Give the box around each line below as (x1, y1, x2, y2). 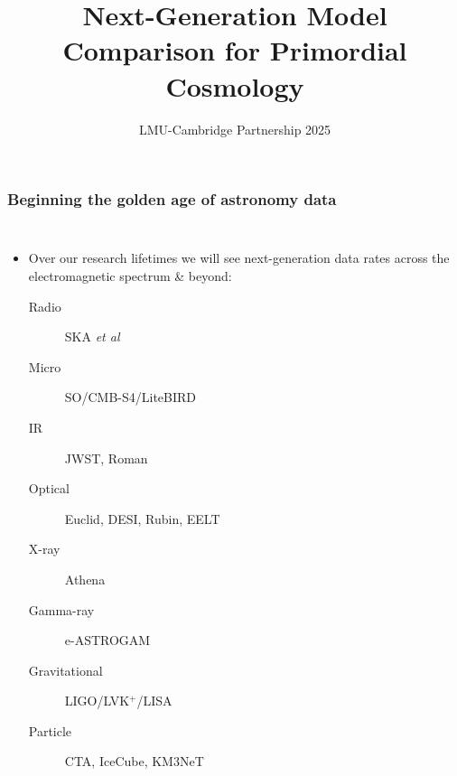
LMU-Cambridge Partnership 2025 (138, 119, 331, 138)
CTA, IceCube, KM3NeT (64, 752, 204, 771)
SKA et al (64, 327, 120, 346)
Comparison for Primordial (62, 32, 407, 69)
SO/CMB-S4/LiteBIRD (64, 388, 197, 407)
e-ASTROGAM (64, 631, 151, 650)
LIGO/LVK (64, 691, 130, 710)
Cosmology (165, 67, 304, 104)
